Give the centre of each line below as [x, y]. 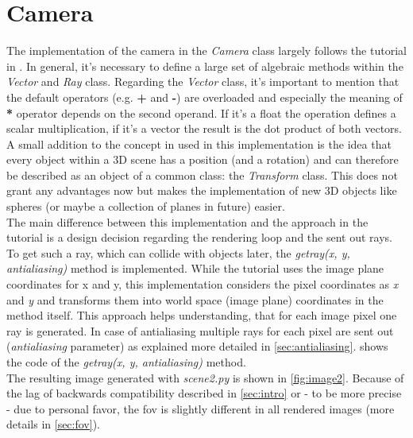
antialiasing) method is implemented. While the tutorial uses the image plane [195, 268]
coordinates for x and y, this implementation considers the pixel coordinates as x [203, 284]
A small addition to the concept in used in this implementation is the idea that [199, 143]
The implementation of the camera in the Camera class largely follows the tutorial [206, 50]
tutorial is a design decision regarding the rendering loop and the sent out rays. [199, 237]
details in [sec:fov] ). [54, 424]
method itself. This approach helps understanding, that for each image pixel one [202, 315]
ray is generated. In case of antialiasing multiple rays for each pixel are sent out [200, 330]
